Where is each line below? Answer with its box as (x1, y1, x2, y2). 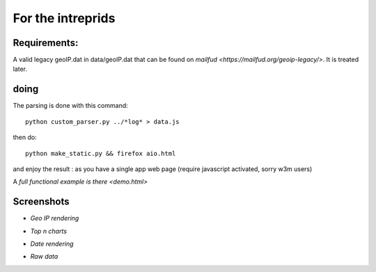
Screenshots (13, 195, 70, 208)
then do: (13, 133, 38, 142)
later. (13, 65, 28, 73)
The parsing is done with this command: (13, 102, 128, 110)
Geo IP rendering (30, 214, 79, 223)
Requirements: (13, 37, 79, 49)
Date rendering (30, 240, 74, 248)
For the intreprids (13, 10, 116, 26)
